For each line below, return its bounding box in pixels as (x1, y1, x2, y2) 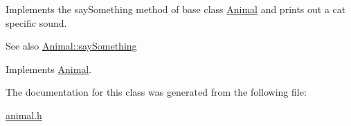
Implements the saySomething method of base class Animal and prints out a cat (6, 2, 346, 16)
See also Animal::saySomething (6, 39, 137, 53)
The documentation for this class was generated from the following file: (6, 85, 307, 99)
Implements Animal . (6, 61, 92, 76)
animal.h (6, 107, 42, 122)
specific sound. (6, 15, 67, 30)
